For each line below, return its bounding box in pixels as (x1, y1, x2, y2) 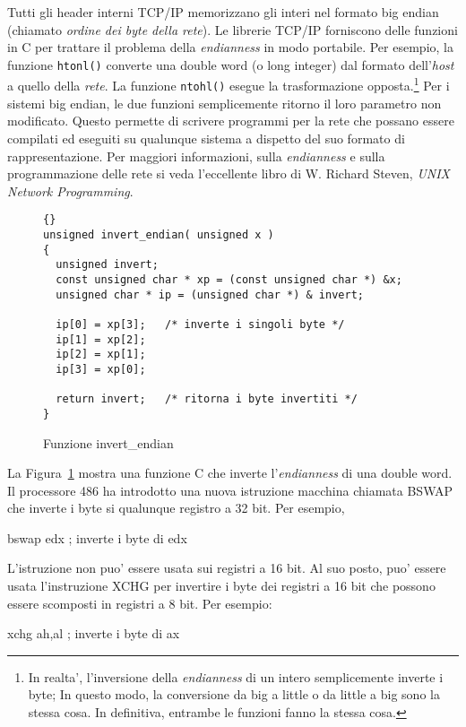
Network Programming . (7, 181, 134, 200)
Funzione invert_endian (43, 433, 174, 452)
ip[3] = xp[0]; (56, 362, 146, 376)
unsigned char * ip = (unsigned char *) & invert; (56, 288, 364, 301)
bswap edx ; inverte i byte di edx (7, 528, 187, 547)
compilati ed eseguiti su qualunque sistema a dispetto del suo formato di (7, 128, 405, 147)
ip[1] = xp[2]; (56, 333, 146, 346)
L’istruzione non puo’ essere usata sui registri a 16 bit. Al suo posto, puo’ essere (7, 558, 446, 577)
